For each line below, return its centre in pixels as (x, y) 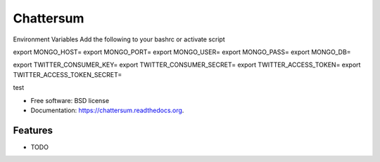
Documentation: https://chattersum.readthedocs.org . (107, 110)
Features (33, 130)
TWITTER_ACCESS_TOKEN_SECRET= (68, 74)
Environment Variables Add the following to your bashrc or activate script (119, 39)
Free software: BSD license (70, 100)
